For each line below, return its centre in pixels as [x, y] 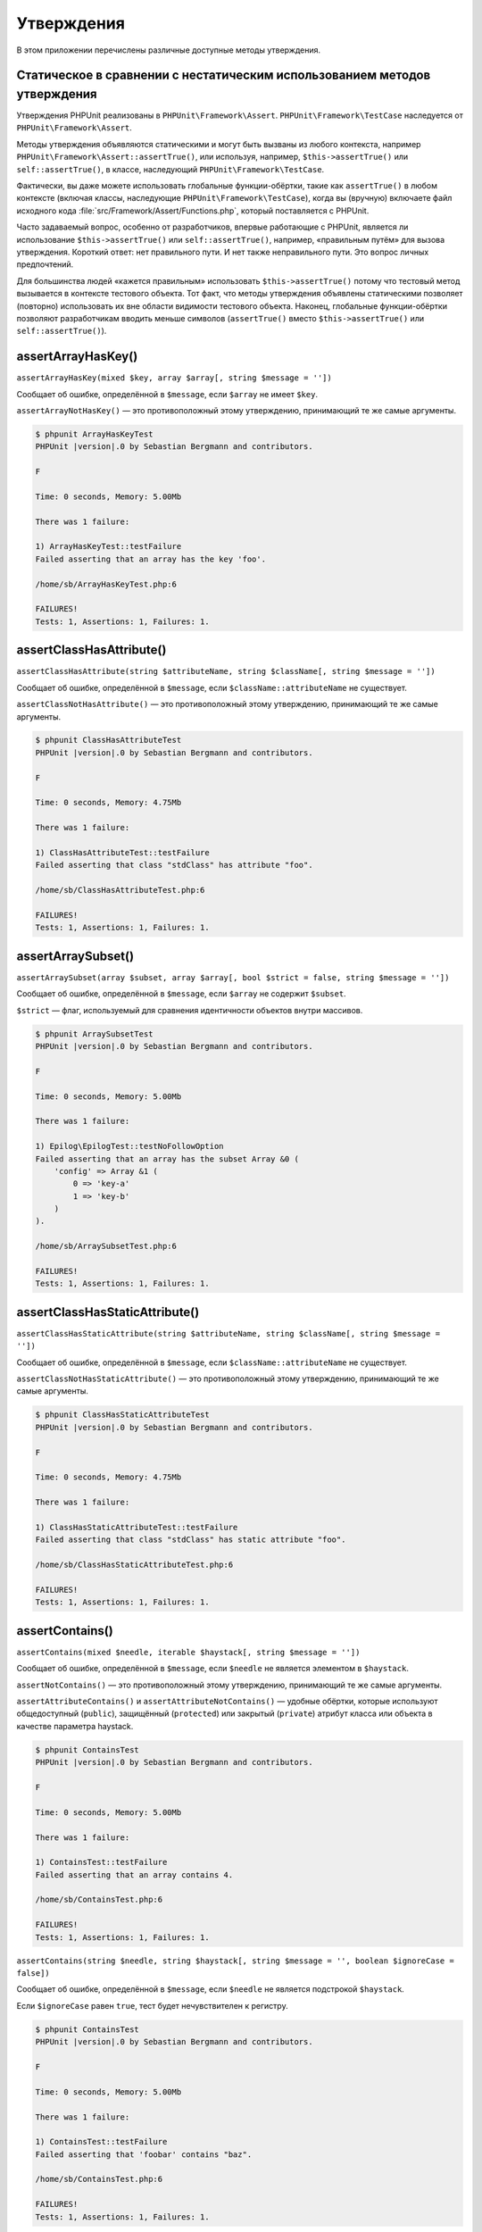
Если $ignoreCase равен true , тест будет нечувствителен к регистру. [153, 2005]
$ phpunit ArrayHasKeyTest [94, 434]
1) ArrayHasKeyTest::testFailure [108, 546]
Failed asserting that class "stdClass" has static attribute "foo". [191, 1540]
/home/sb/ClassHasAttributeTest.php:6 [120, 890]
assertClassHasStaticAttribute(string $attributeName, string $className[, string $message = [229, 1333]
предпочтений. [45, 264]
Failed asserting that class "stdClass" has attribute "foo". [174, 865]
